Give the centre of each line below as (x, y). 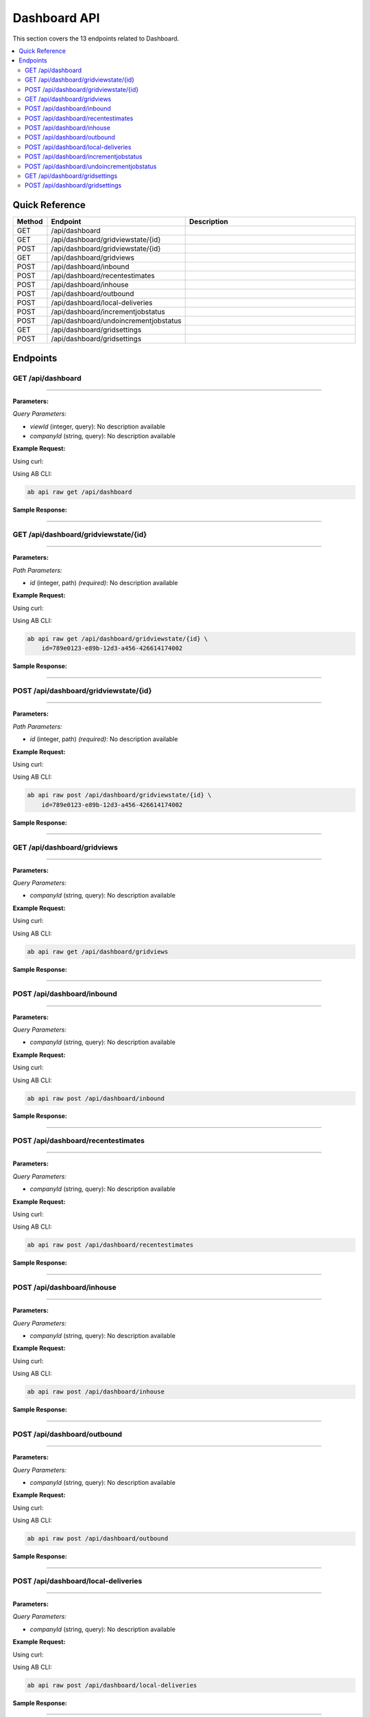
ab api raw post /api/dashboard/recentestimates (110, 1245)
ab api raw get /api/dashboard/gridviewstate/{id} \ (118, 639)
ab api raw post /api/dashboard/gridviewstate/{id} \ (119, 795)
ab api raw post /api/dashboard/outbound (98, 1539)
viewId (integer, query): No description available (98, 427)
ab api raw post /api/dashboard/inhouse (96, 1392)
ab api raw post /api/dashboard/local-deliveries (112, 1685)
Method (30, 222)
